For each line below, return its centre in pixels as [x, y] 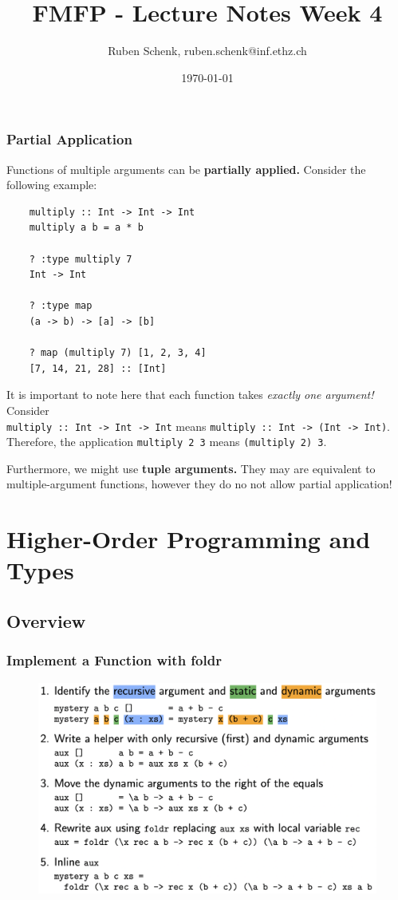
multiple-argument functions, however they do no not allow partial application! [199, 484]
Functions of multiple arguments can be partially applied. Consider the [186, 169]
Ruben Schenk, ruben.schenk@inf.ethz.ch [207, 51]
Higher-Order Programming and [189, 539]
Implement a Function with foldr [114, 660]
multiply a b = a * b [86, 228]
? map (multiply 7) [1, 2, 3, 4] [118, 353]
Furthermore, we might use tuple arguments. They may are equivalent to [191, 468]
